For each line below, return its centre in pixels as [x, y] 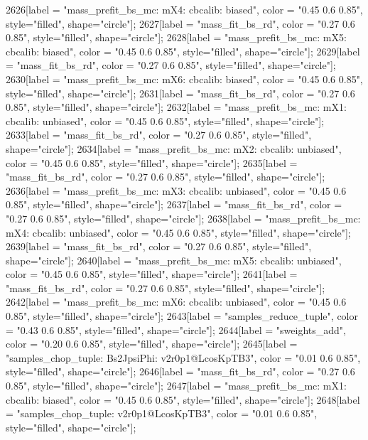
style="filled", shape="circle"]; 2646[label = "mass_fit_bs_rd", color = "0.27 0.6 [180, 371]
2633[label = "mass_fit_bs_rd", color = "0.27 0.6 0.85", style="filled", [159, 135]
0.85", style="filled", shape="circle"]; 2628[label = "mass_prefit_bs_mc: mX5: [176, 37]
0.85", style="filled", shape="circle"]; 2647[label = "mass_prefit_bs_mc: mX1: [176, 386]
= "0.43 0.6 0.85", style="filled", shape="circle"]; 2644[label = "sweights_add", [176, 329]
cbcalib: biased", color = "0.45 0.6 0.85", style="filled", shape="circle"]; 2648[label [183, 399]
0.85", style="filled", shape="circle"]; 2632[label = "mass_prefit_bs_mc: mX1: [176, 107]
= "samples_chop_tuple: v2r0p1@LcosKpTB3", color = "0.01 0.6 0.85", [162, 413]
